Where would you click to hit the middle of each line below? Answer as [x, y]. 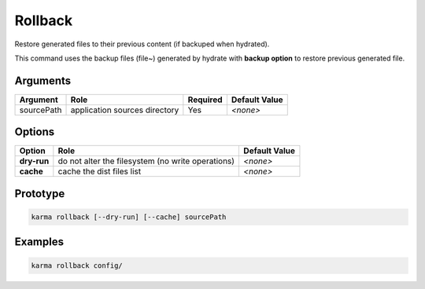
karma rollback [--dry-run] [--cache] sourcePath [129, 217]
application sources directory [125, 110]
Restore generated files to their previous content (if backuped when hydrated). [142, 44]
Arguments [43, 80]
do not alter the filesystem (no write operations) [146, 161]
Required [205, 100]
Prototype [40, 194]
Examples [39, 242]
